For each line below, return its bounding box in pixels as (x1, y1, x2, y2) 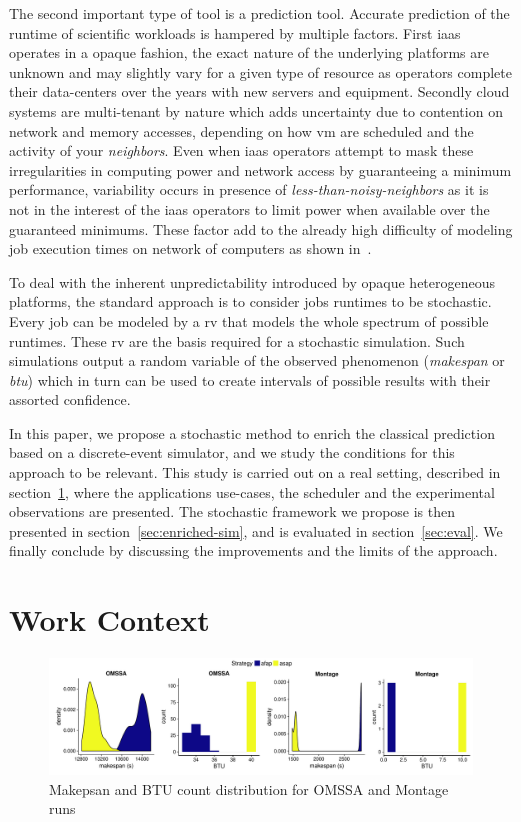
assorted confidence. (9, 389, 131, 410)
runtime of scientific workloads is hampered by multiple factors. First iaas (9, 22, 461, 43)
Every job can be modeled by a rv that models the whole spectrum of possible (9, 310, 489, 331)
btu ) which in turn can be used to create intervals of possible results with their (9, 369, 491, 390)
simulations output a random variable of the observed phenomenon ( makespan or (9, 350, 505, 371)
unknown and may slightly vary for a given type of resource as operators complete (9, 61, 512, 82)
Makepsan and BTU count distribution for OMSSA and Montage (49, 778, 449, 799)
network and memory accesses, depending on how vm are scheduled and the (9, 120, 474, 141)
